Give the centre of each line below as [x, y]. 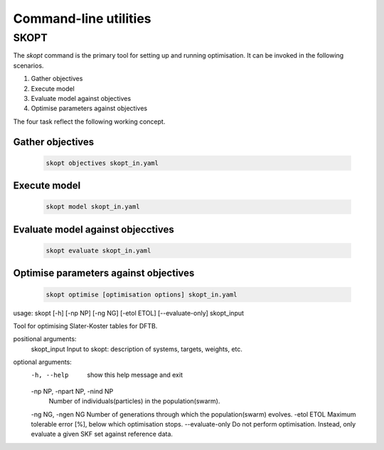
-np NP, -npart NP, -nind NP [72, 391]
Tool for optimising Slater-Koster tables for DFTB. [85, 326]
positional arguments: [45, 339]
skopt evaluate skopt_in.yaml [98, 250]
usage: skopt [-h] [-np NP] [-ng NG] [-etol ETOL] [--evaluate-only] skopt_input [129, 313]
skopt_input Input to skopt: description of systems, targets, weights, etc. [137, 349]
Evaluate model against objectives [81, 98]
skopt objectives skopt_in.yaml [102, 163]
